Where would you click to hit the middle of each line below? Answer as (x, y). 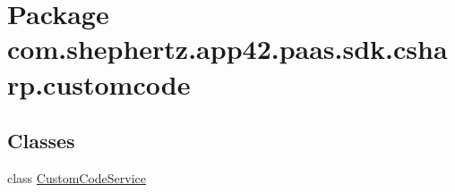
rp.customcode (99, 83)
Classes (41, 141)
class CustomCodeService (77, 177)
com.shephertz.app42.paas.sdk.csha (227, 49)
